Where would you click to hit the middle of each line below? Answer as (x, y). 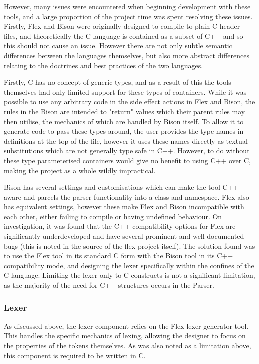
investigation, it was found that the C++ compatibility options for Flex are (120, 226)
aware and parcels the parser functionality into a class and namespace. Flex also (127, 197)
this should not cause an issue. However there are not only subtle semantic (118, 45)
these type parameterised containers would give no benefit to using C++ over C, (127, 160)
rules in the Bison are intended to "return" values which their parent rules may (125, 111)
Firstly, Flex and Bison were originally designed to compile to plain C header (122, 26)
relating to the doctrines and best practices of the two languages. (104, 65)
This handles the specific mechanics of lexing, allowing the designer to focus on (125, 336)
